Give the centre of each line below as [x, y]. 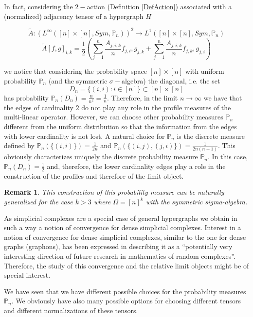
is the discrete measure [211, 136]
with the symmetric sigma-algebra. [197, 202]
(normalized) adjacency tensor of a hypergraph [74, 16]
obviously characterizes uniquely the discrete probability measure [101, 157]
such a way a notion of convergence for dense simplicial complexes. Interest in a [123, 227]
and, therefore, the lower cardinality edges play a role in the [136, 166]
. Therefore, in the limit [143, 97]
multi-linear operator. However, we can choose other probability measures [114, 117]
